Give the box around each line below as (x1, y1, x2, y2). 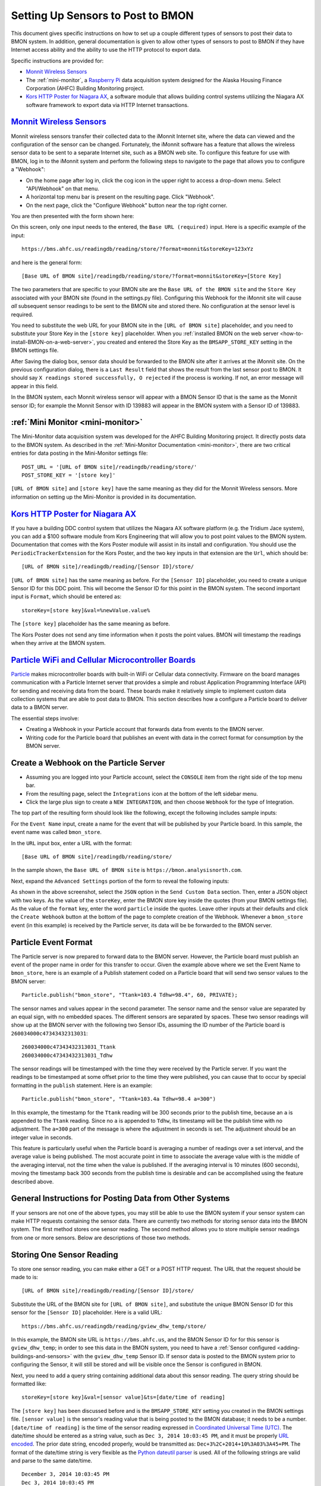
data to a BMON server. (11, 704, 68, 711)
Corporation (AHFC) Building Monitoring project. (26, 84, 144, 92)
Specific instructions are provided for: (11, 57, 104, 64)
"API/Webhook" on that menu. (26, 185, 99, 192)
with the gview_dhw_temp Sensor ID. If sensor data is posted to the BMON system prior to (73, 1352, 295, 1359)
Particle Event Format (11, 937, 93, 947)
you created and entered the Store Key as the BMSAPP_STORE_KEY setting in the (96, 338, 292, 345)
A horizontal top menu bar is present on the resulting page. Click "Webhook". (26, 193, 215, 200)
